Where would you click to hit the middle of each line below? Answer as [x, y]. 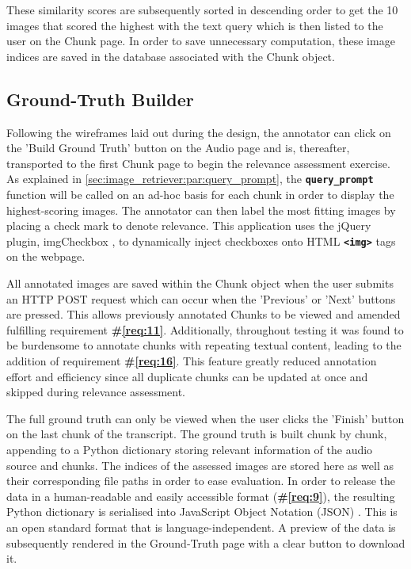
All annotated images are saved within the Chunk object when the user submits [200, 283]
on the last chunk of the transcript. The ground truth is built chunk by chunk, [197, 434]
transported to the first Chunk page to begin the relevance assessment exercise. [198, 163]
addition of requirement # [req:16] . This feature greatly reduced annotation [192, 361]
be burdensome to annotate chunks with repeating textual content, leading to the [204, 345]
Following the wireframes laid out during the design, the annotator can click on [199, 132]
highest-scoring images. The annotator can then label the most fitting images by [201, 210]
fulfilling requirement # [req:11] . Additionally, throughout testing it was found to [205, 329]
